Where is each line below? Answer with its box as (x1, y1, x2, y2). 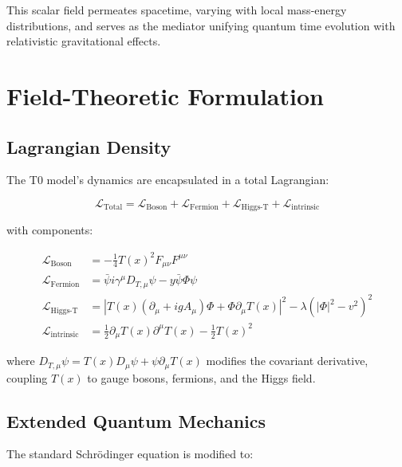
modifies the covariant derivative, (206, 352, 368, 369)
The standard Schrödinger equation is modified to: (6, 445, 254, 462)
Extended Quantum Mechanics (6, 408, 266, 433)
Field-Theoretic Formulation (6, 79, 324, 112)
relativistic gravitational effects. (6, 33, 161, 49)
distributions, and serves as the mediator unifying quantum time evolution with (6, 17, 396, 33)
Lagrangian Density (6, 134, 171, 159)
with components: (6, 222, 93, 238)
